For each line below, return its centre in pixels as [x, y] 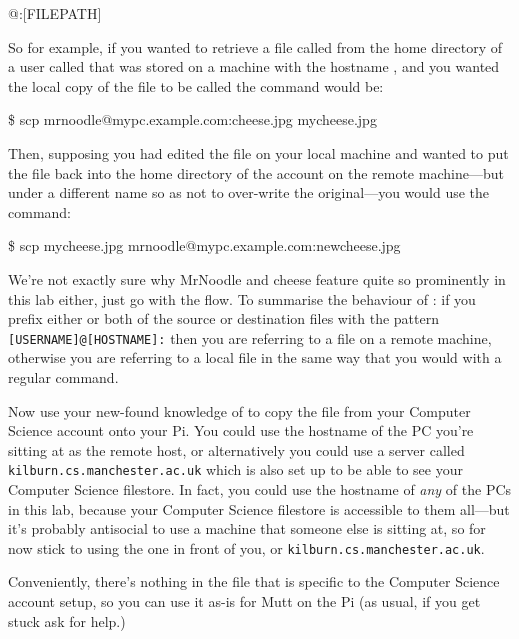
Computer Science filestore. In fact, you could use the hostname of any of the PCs [260, 489]
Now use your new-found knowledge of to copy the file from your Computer [239, 410]
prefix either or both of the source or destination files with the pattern [223, 318]
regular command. [63, 376]
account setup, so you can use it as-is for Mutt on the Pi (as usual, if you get [244, 601]
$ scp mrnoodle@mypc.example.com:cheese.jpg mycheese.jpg [192, 119]
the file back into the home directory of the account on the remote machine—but [256, 172]
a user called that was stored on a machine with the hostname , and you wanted [254, 66]
